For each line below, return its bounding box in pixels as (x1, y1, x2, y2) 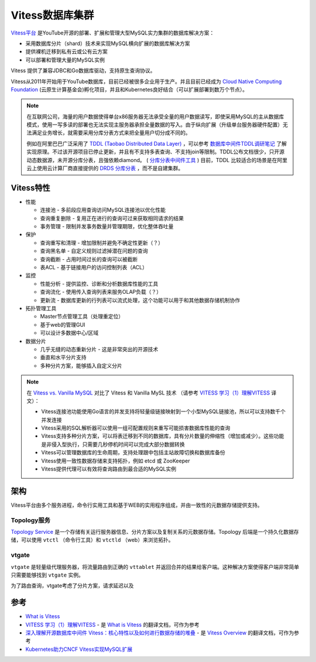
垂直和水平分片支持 (40, 354, 87, 361)
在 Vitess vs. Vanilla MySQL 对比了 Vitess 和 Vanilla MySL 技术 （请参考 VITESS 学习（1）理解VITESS (26, 389, 270, 396)
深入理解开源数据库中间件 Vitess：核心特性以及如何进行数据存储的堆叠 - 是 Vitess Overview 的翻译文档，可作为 (25, 629, 294, 636)
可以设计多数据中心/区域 (40, 330, 99, 337)
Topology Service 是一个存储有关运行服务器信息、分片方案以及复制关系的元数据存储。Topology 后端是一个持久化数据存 (11, 529, 299, 536)
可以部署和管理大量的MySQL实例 (25, 56, 105, 63)
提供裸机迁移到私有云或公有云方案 (25, 48, 108, 55)
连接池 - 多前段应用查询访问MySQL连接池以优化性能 (40, 207, 166, 214)
